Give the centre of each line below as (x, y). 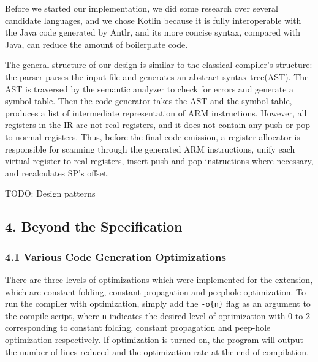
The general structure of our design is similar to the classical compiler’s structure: (159, 65)
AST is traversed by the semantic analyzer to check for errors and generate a (150, 89)
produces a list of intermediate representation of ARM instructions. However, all (156, 112)
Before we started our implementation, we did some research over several (142, 8)
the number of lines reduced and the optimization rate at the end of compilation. (157, 351)
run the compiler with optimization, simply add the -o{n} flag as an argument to (158, 304)
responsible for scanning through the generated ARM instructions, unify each (150, 149)
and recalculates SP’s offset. (57, 172)
